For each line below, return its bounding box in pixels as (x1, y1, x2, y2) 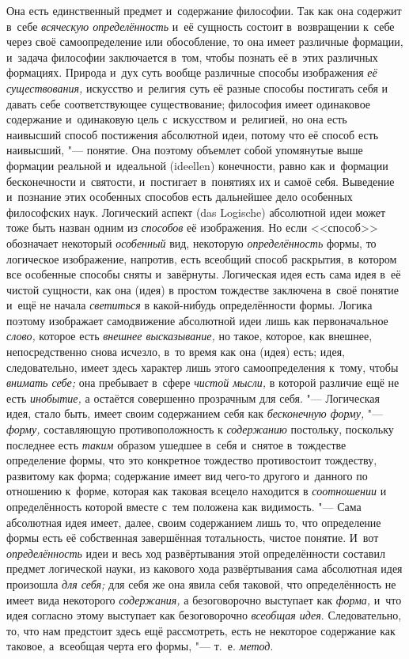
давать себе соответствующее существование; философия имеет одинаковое (6, 95, 371, 112)
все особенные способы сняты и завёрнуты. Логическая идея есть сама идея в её (6, 266, 401, 282)
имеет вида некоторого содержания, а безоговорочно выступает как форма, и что (6, 591, 402, 608)
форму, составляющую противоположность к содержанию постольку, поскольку (6, 421, 394, 437)
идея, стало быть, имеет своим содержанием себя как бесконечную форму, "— (6, 405, 384, 422)
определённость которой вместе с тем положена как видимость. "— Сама (6, 498, 362, 514)
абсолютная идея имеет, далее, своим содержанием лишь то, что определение (6, 513, 381, 530)
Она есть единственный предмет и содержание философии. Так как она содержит (6, 2, 402, 18)
